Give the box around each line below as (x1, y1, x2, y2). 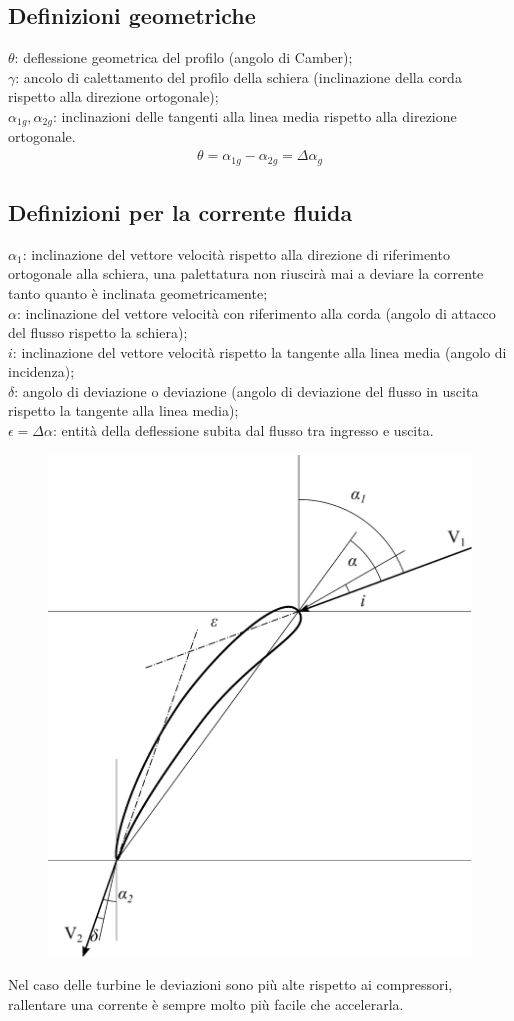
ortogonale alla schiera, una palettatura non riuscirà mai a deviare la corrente (8, 263, 484, 284)
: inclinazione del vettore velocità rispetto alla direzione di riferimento (22, 243, 450, 264)
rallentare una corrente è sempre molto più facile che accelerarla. (8, 993, 404, 1014)
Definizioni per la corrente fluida (8, 196, 353, 227)
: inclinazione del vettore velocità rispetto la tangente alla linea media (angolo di (12, 341, 507, 362)
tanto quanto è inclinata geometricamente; (8, 282, 268, 303)
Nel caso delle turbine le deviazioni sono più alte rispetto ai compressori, (8, 974, 453, 995)
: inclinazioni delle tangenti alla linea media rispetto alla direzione (52, 105, 457, 126)
